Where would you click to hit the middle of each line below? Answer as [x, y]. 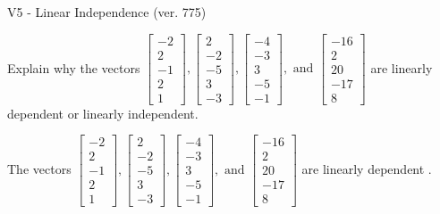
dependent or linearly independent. [103, 113]
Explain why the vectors [74, 67]
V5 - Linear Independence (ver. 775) [107, 12]
